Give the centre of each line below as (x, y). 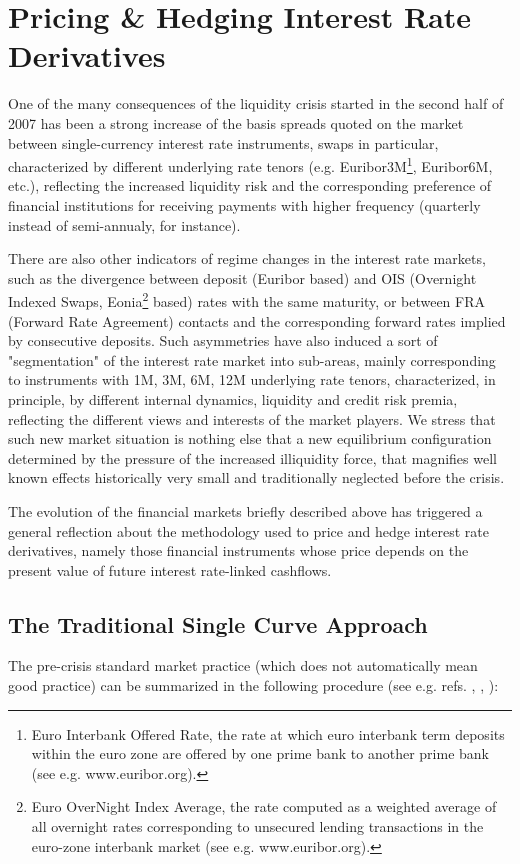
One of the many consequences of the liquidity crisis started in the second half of (256, 103)
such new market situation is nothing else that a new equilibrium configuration (250, 438)
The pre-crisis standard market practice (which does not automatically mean (243, 665)
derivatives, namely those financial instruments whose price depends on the (238, 550)
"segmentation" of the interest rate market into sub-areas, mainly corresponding (252, 359)
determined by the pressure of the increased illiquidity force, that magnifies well (252, 457)
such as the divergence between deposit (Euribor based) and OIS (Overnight (242, 277)
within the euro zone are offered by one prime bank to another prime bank (260, 753)
